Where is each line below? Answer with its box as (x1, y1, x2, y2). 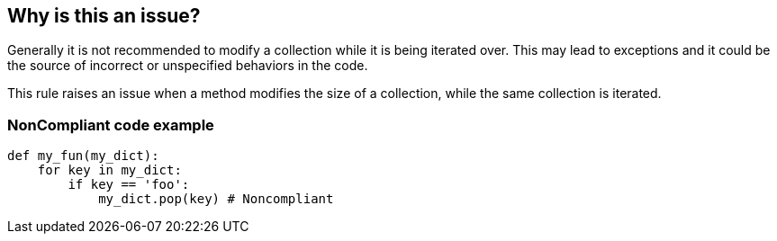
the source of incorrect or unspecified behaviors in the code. (7, 58, 368, 74)
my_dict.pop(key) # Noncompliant (98, 192, 334, 207)
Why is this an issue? (7, 4, 201, 27)
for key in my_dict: (37, 163, 182, 178)
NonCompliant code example (7, 115, 214, 134)
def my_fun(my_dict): (7, 148, 159, 164)
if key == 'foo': (68, 177, 190, 192)
